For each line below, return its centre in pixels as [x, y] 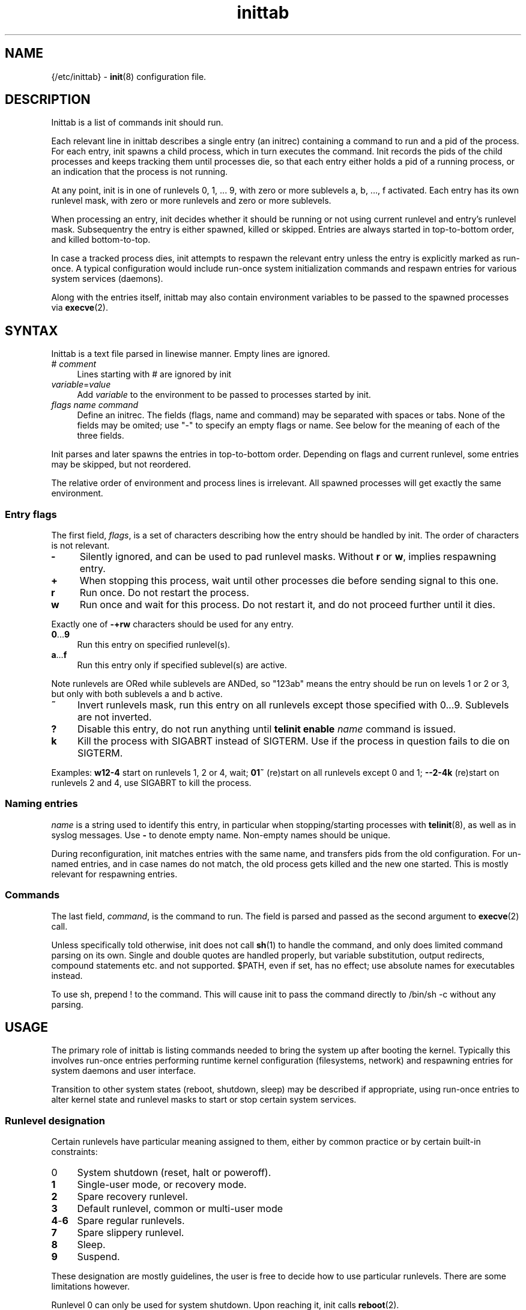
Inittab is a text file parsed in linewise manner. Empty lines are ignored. [191, 354]
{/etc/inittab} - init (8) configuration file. [129, 76]
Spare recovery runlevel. [132, 1197]
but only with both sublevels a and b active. [137, 694]
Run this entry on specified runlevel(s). [154, 645]
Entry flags [31, 514]
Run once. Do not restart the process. [164, 593]
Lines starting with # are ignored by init [154, 374]
